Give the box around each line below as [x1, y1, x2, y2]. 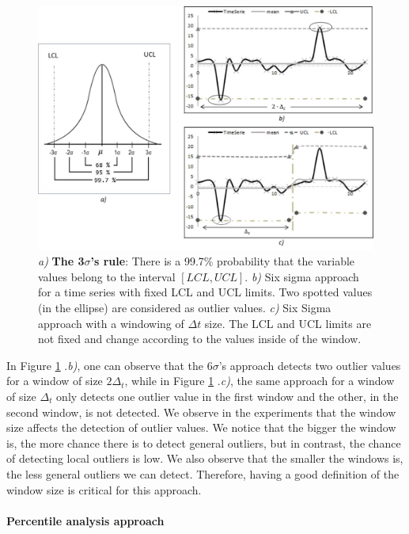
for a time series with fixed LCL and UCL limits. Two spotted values [38, 284, 373, 300]
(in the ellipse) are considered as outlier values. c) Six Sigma [38, 299, 331, 316]
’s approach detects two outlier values [218, 357, 401, 373]
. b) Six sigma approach [244, 268, 359, 284]
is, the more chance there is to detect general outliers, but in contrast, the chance [6, 434, 401, 451]
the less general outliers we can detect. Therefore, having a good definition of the [6, 465, 400, 482]
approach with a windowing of [38, 315, 184, 331]
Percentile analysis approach [6, 512, 165, 528]
